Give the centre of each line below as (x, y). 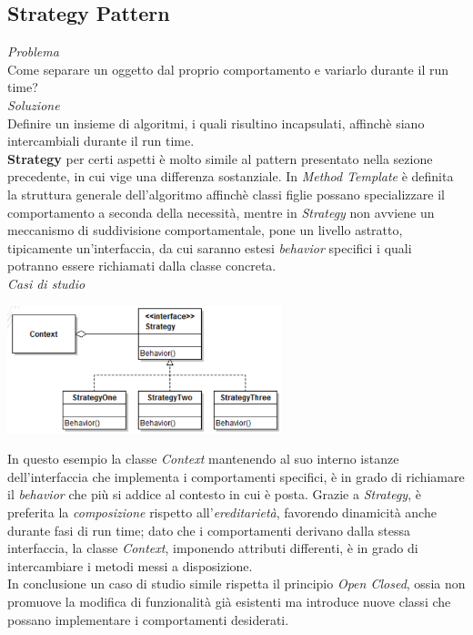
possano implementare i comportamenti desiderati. (148, 619)
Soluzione (34, 104)
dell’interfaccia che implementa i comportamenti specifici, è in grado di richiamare (236, 476)
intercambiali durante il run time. (101, 141)
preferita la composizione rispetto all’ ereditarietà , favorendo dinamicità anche (222, 512)
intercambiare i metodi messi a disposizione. (130, 565)
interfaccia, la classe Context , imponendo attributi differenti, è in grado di (213, 548)
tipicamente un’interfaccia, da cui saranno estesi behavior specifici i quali (210, 247)
